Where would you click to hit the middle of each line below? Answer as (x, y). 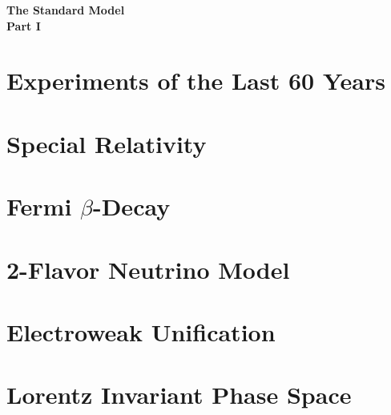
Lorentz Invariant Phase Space (179, 395)
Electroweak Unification (141, 331)
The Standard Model (66, 10)
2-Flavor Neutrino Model (148, 269)
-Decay (131, 206)
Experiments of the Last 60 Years (196, 81)
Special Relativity (107, 143)
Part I (24, 25)
